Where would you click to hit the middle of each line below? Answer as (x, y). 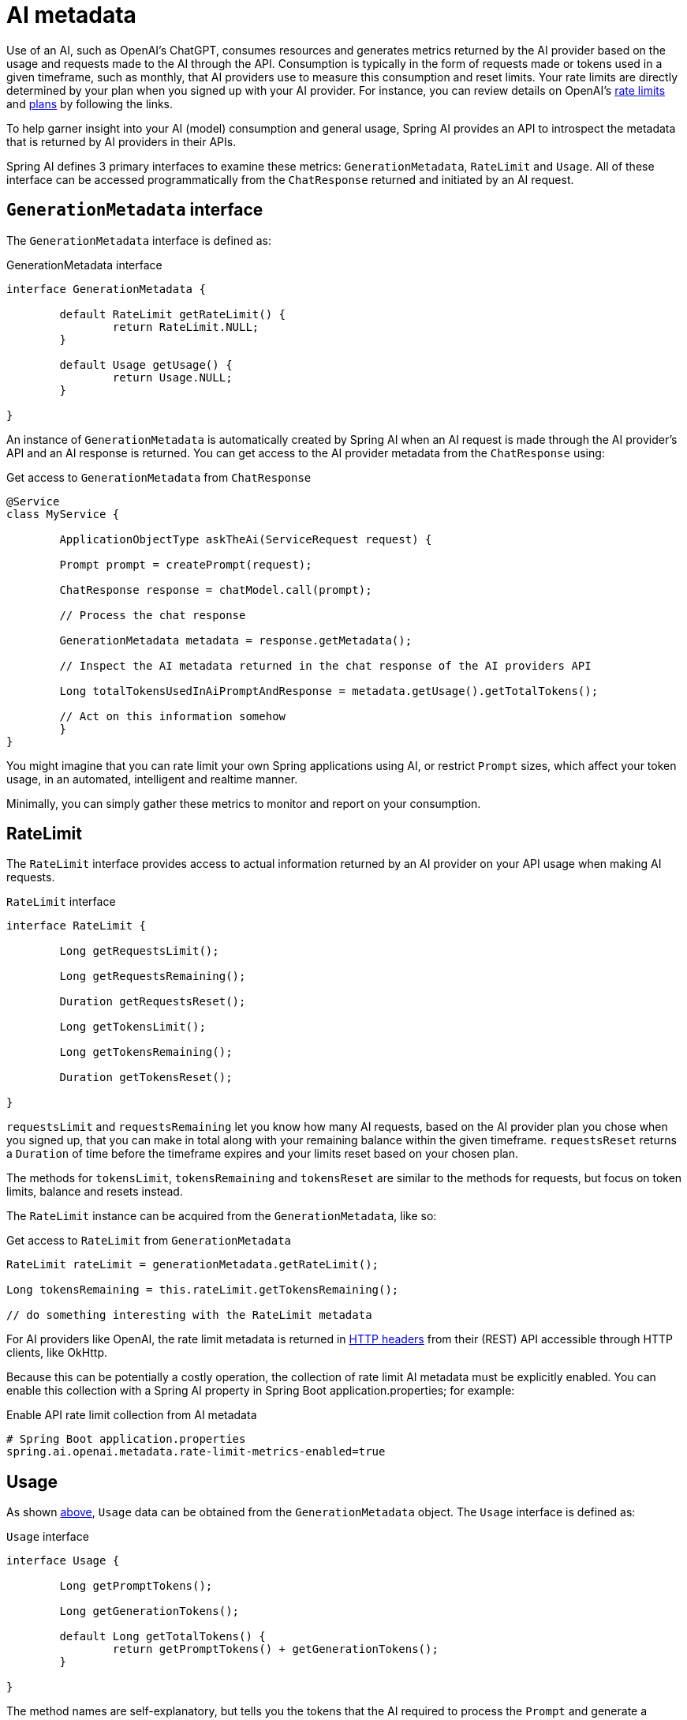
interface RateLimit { (77, 926)
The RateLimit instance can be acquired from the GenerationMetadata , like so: (222, 1216)
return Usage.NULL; (172, 377)
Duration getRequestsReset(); (153, 1002)
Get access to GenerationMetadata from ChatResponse (159, 477)
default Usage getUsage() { (146, 364)
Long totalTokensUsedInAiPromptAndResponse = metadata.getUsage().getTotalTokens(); (329, 691)
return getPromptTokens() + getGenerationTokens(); (275, 1649)
